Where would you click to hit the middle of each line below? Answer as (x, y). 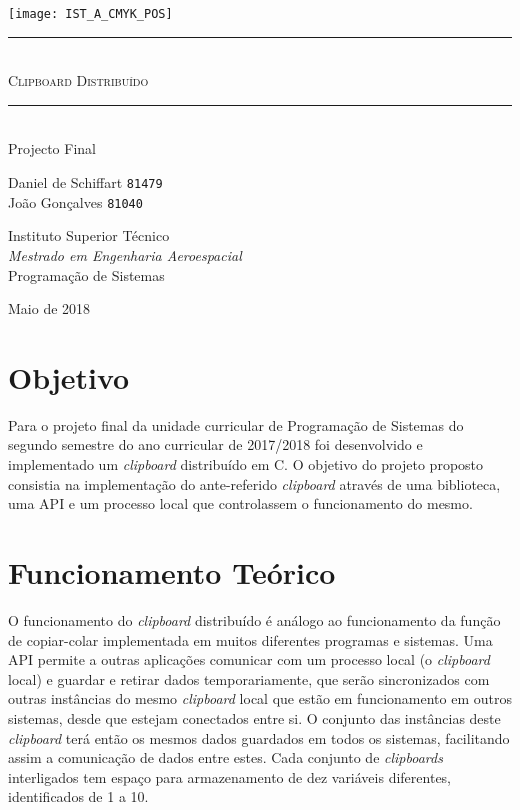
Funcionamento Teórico (172, 572)
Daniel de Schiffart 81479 (85, 182)
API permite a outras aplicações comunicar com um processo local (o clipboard (249, 659)
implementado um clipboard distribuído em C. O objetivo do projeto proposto (246, 464)
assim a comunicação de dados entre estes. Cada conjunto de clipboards (225, 757)
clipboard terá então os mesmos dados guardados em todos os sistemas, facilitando (259, 737)
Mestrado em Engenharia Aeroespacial (125, 254)
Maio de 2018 (49, 308)
